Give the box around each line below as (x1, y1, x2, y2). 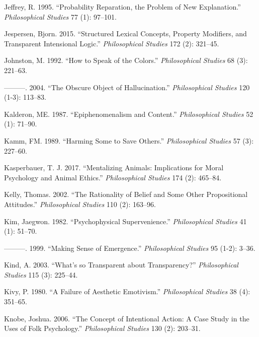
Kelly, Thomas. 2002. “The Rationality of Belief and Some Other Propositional (4, 189, 248, 199)
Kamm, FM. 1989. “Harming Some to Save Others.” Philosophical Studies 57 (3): (4, 135, 254, 146)
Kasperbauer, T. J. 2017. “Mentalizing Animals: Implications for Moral (4, 162, 224, 173)
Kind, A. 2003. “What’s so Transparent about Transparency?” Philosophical (4, 259, 238, 270)
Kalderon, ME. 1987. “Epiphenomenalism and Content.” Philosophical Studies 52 (4, 108, 253, 119)
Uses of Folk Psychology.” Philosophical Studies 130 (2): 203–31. (4, 323, 201, 333)
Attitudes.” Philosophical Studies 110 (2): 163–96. (4, 198, 156, 209)
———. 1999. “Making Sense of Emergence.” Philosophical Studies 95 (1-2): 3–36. (4, 242, 255, 253)
